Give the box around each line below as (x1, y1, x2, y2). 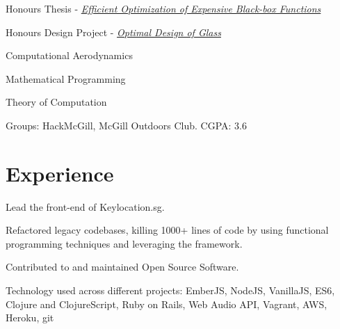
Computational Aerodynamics (6, 48, 133, 63)
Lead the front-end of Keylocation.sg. (6, 199, 165, 214)
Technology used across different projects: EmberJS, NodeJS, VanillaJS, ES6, (6, 283, 335, 298)
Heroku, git (6, 310, 54, 325)
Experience (6, 159, 114, 187)
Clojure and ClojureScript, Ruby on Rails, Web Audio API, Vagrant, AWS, (6, 296, 327, 311)
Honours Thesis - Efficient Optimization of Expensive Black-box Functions (6, 1, 321, 15)
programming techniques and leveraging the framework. (6, 236, 243, 250)
